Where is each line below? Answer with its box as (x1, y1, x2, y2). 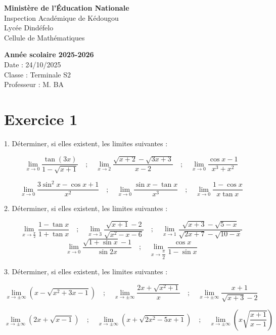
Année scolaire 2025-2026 (4, 49, 94, 60)
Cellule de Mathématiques (4, 32, 85, 43)
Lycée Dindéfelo (4, 22, 54, 33)
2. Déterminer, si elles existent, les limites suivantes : (4, 203, 168, 214)
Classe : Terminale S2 (4, 69, 71, 79)
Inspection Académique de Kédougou (4, 12, 119, 23)
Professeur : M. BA (4, 79, 64, 90)
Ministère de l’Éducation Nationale (4, 3, 129, 13)
